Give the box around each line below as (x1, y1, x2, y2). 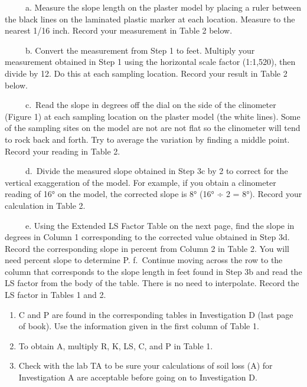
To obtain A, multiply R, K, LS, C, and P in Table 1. (18, 339, 213, 352)
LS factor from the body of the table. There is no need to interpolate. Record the (5, 277, 299, 289)
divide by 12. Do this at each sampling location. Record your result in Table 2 (5, 67, 288, 79)
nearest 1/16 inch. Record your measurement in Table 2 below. (5, 24, 233, 37)
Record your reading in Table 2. (5, 145, 120, 157)
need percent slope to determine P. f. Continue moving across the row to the (5, 254, 283, 266)
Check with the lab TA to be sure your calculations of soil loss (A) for (18, 359, 273, 372)
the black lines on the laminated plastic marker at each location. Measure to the (5, 12, 295, 25)
